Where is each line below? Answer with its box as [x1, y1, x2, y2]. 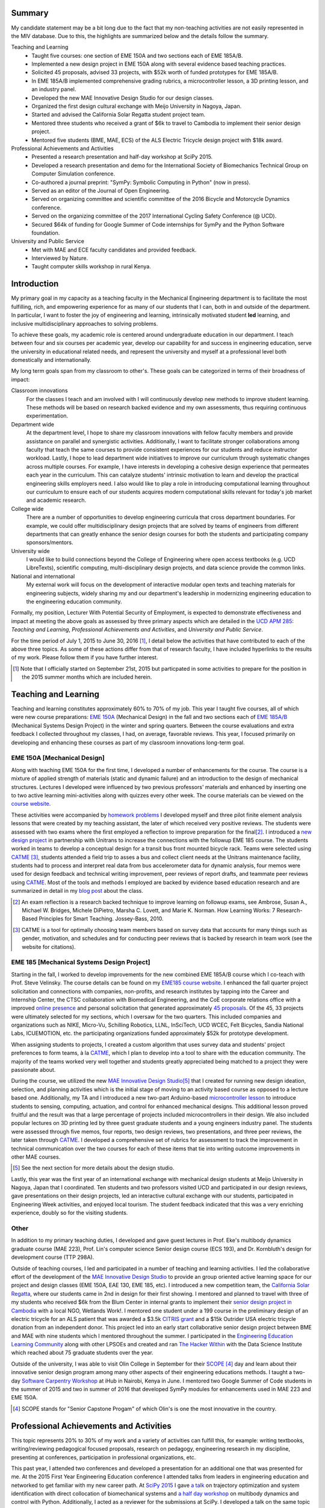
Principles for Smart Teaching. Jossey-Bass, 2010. [39, 915, 164, 922]
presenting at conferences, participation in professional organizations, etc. [11, 1454, 196, 1461]
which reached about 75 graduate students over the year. [11, 1349, 153, 1357]
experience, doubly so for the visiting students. [11, 1209, 128, 1217]
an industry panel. [31, 86, 76, 93]
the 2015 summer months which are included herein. [22, 673, 152, 681]
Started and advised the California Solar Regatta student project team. [31, 111, 206, 118]
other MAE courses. [11, 1153, 61, 1161]
